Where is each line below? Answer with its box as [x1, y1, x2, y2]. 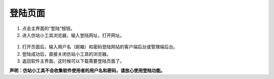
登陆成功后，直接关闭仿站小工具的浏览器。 [22, 51, 111, 57]
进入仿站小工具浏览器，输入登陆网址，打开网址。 [22, 32, 124, 38]
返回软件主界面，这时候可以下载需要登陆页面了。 [22, 58, 124, 64]
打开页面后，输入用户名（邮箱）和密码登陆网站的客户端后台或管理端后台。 [22, 44, 178, 50]
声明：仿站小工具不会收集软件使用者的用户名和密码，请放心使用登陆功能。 [9, 67, 165, 73]
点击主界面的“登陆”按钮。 [22, 25, 76, 31]
